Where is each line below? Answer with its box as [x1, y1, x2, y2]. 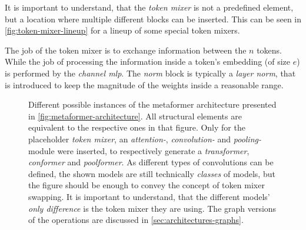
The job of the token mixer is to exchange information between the [5, 44, 247, 56]
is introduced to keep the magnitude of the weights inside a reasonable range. [5, 78, 284, 91]
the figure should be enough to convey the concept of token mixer [28, 179, 265, 191]
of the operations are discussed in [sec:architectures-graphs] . [28, 214, 244, 226]
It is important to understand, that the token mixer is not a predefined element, [5, 1, 294, 13]
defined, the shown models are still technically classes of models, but [28, 167, 275, 179]
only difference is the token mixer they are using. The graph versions [28, 202, 277, 214]
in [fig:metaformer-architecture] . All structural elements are [28, 109, 242, 122]
